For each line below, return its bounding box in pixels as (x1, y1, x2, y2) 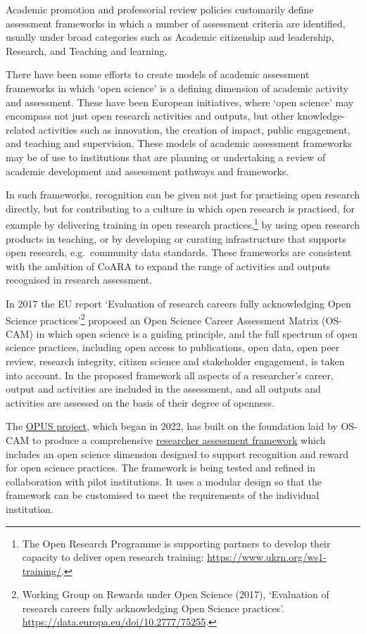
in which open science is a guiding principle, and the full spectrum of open (36, 326, 358, 341)
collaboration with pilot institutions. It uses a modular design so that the (6, 474, 322, 488)
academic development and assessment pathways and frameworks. (6, 163, 289, 178)
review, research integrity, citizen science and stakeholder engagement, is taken (6, 353, 345, 368)
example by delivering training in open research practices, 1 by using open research (6, 215, 360, 232)
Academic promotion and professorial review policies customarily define (6, 2, 314, 16)
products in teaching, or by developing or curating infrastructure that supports (6, 231, 346, 246)
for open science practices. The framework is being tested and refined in (6, 460, 315, 475)
